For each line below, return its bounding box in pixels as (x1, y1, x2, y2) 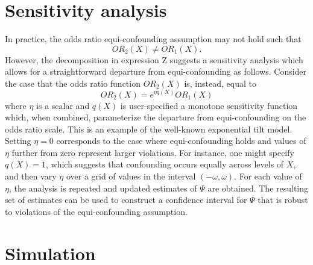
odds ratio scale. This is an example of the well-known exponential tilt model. (5, 122, 292, 135)
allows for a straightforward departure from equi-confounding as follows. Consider (5, 65, 307, 78)
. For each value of (234, 170, 302, 182)
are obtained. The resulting (207, 181, 309, 194)
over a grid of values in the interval (66, 170, 196, 182)
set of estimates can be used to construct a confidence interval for (5, 193, 247, 206)
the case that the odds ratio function (5, 76, 141, 89)
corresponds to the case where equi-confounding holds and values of (56, 134, 306, 147)
